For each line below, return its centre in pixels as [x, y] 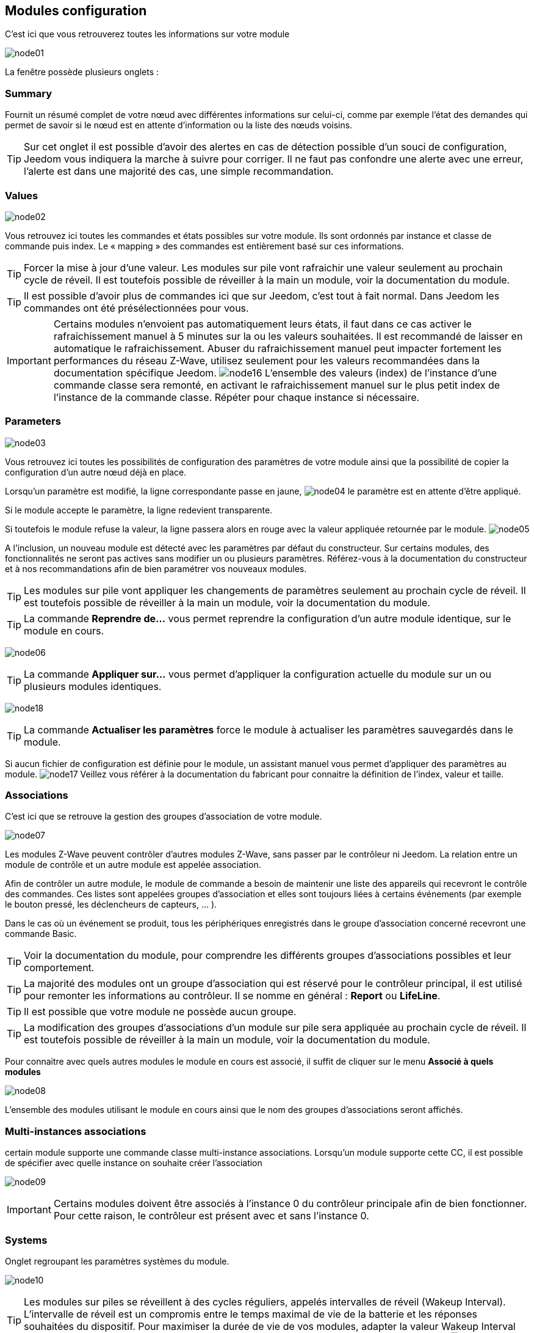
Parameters [33, 421]
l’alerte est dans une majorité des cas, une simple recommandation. [179, 171]
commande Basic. [41, 934]
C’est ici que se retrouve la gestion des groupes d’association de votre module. [164, 817]
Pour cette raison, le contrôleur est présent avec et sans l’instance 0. [211, 1216]
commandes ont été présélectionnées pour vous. [136, 308]
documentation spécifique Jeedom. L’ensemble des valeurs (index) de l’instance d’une [275, 373]
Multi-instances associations [76, 1131]
